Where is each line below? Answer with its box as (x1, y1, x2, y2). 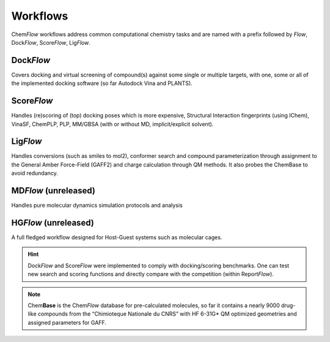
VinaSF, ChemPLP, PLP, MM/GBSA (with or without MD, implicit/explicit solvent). (11, 120, 214, 128)
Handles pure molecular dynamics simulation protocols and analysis (11, 202, 183, 209)
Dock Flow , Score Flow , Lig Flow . (11, 39, 91, 46)
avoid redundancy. (11, 169, 58, 177)
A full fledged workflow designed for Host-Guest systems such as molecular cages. (11, 234, 222, 241)
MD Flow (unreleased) (11, 185, 96, 196)
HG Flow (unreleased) (11, 217, 94, 228)
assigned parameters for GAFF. (28, 319, 107, 326)
